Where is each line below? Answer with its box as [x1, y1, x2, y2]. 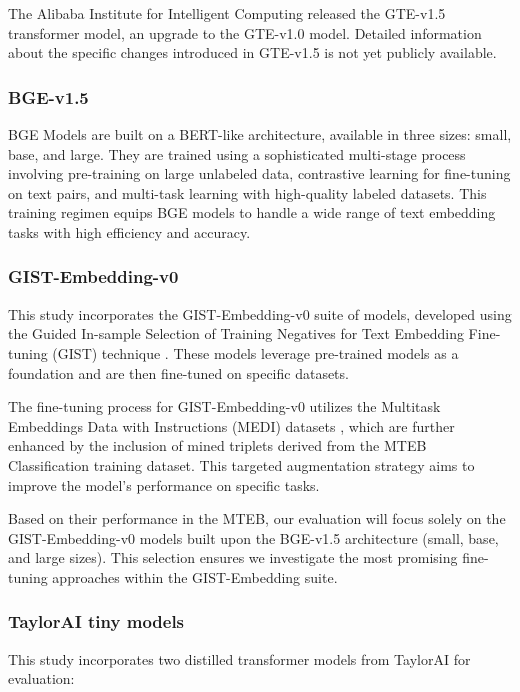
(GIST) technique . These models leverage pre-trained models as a [52, 342, 459, 363]
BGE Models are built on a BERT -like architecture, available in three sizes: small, [8, 124, 512, 144]
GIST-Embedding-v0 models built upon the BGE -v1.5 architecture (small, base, [8, 527, 499, 548]
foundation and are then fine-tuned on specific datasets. [8, 362, 349, 383]
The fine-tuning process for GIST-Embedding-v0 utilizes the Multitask [8, 396, 441, 417]
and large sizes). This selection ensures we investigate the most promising [8, 547, 458, 568]
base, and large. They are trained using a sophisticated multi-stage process [8, 143, 466, 164]
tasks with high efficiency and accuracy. [8, 221, 251, 242]
